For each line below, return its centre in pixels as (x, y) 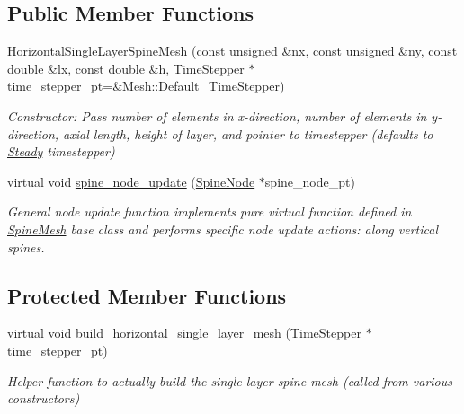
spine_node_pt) (310, 181)
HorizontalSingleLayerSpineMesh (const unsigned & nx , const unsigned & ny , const (232, 51)
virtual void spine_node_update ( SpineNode (131, 181)
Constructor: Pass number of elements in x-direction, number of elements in (217, 115)
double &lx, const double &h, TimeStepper (126, 68)
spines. (26, 247)
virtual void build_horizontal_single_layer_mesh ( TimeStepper (184, 333)
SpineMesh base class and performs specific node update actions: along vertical (223, 229)
